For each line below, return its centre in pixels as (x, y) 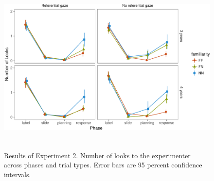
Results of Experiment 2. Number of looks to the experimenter (97, 155)
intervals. (18, 174)
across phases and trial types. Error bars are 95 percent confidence (103, 165)
